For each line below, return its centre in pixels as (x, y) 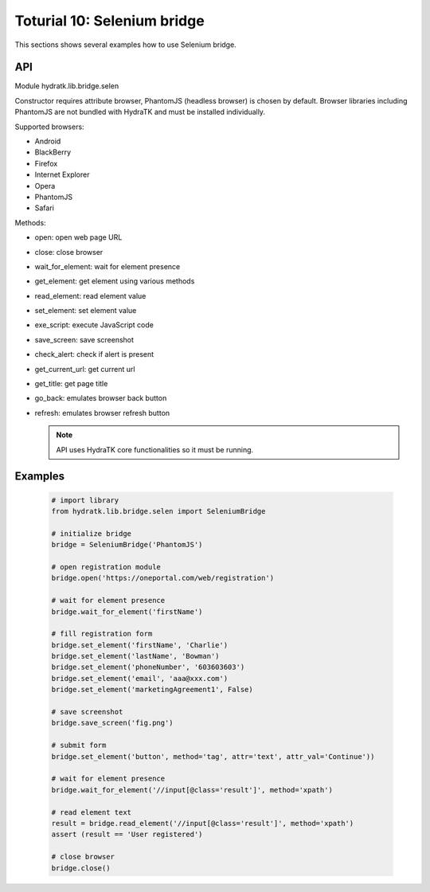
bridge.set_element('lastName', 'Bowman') (135, 656)
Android (48, 141)
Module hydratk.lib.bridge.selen (67, 86)
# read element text (91, 812)
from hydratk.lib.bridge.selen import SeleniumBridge (158, 511)
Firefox (46, 163)
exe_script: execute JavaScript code (94, 325)
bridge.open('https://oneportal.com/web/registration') (163, 578)
